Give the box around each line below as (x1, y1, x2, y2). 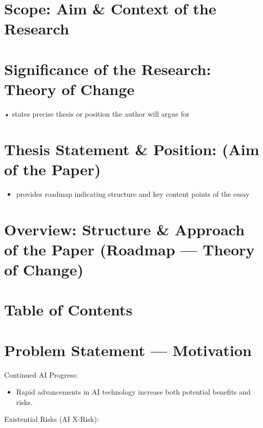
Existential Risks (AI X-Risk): (4, 414, 99, 424)
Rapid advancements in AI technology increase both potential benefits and (16, 386, 251, 397)
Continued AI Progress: (4, 369, 78, 380)
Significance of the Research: (4, 58, 211, 79)
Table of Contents (4, 299, 133, 320)
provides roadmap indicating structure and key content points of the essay (16, 188, 250, 199)
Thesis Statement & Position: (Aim (4, 138, 259, 159)
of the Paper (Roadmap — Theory (4, 238, 255, 259)
